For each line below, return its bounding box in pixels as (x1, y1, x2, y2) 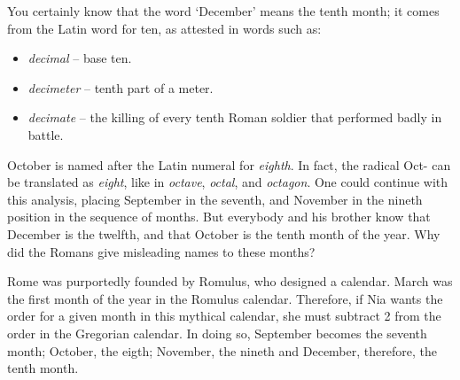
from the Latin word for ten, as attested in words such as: (7, 19, 322, 37)
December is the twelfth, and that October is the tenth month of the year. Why (7, 224, 441, 243)
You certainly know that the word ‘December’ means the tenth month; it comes (7, 2, 440, 19)
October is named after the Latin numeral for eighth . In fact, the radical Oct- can (7, 155, 451, 174)
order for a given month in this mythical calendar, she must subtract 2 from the (7, 306, 441, 325)
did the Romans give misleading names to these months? (7, 242, 316, 260)
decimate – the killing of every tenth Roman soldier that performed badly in (27, 108, 442, 127)
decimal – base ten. (27, 49, 132, 67)
